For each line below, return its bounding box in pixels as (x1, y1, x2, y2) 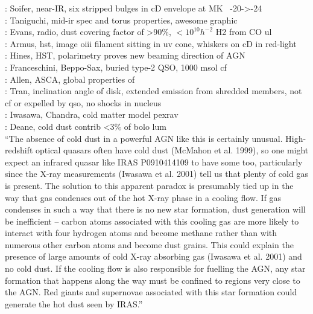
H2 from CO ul (215, 25, 272, 38)
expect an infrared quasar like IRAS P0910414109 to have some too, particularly (5, 155, 303, 168)
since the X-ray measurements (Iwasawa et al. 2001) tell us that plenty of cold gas (5, 167, 308, 180)
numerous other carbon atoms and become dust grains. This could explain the (5, 238, 294, 251)
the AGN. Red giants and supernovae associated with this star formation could (5, 286, 297, 298)
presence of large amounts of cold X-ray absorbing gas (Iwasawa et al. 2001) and (5, 250, 302, 263)
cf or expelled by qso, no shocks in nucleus (5, 96, 162, 109)
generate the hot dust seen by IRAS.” (5, 297, 143, 310)
